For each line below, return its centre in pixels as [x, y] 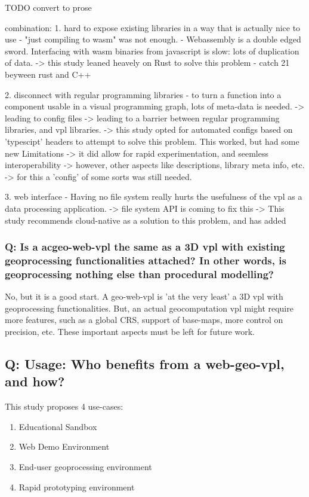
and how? [35, 381]
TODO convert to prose [48, 7]
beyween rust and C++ [48, 74]
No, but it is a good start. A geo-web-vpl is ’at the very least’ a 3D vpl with [144, 296]
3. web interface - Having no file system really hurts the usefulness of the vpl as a [154, 196]
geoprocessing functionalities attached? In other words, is [146, 260]
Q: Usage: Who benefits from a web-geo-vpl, [145, 363]
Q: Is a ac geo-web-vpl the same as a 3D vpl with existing [145, 247]
